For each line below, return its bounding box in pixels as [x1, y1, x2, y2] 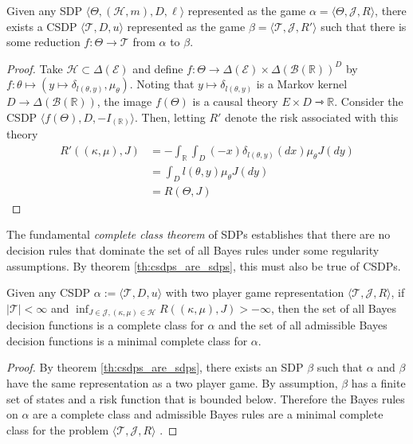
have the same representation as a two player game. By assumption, [6, 375, 338, 391]
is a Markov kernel [256, 76, 348, 92]
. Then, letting [135, 108, 206, 125]
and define [132, 60, 183, 76]
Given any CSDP [6, 284, 91, 301]
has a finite [351, 375, 406, 391]
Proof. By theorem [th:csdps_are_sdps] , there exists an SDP [6, 359, 304, 376]
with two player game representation [165, 284, 344, 301]
